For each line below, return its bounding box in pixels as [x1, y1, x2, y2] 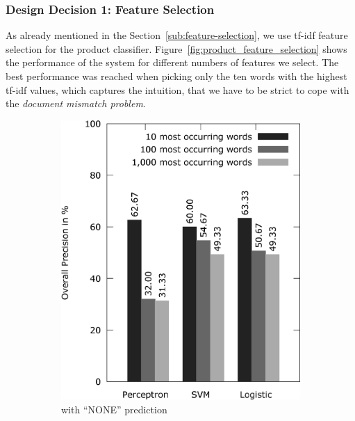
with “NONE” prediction [61, 402, 167, 417]
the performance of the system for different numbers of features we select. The [6, 55, 339, 70]
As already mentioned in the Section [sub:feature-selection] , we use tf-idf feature [6, 28, 348, 42]
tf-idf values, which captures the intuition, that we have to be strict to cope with [6, 82, 349, 97]
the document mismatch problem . [6, 96, 146, 111]
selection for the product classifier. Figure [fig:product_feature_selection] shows [6, 41, 347, 56]
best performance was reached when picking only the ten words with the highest [6, 69, 347, 83]
